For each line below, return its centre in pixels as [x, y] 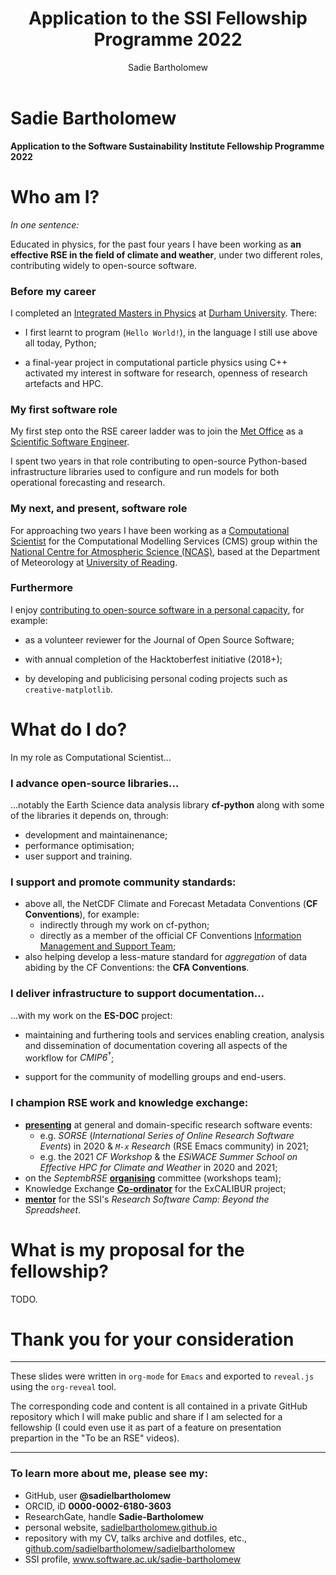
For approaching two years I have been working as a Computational [150, 530]
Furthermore [41, 588]
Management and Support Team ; [108, 946]
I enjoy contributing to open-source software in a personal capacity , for [157, 609]
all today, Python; [60, 343]
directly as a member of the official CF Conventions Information [170, 936]
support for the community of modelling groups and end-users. [155, 1077]
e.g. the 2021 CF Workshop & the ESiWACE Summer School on [168, 1156]
